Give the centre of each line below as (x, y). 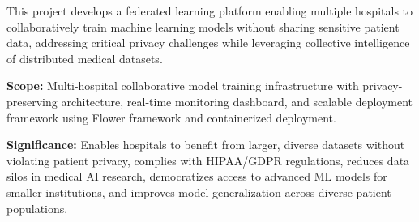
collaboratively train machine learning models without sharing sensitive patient (203, 26)
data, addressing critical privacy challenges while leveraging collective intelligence (208, 43)
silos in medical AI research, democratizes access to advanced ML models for (197, 176)
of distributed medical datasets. (85, 58)
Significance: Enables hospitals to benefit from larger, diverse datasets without (206, 145)
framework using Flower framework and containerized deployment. (171, 117)
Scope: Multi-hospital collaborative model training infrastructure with (183, 85)
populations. (37, 208)
